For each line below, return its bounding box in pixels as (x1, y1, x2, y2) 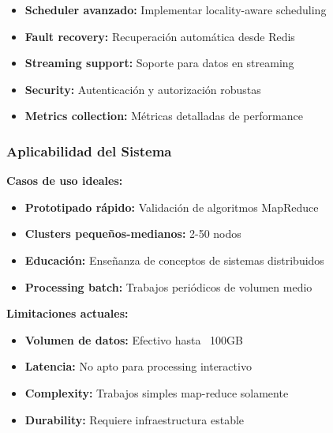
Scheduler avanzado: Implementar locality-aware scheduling (24, 2, 327, 17)
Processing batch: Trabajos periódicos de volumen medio (24, 278, 312, 295)
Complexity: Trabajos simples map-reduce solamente (24, 384, 289, 401)
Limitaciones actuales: (6, 305, 129, 322)
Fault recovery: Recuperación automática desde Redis (24, 28, 295, 44)
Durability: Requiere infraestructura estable (24, 411, 245, 427)
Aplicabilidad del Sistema (6, 141, 172, 160)
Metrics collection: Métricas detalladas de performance (24, 107, 303, 124)
